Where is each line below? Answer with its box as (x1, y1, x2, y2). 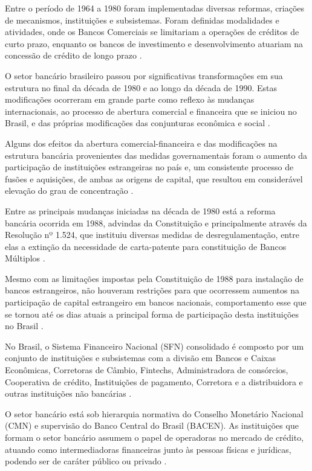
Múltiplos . (5, 252, 45, 264)
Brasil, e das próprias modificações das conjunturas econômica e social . (5, 117, 270, 129)
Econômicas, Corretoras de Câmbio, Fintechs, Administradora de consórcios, (5, 364, 288, 376)
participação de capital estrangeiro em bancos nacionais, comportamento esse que (5, 296, 307, 309)
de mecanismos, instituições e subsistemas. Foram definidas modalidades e (5, 13, 279, 26)
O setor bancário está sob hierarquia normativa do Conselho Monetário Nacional (5, 407, 304, 420)
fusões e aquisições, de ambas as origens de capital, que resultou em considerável (5, 172, 303, 185)
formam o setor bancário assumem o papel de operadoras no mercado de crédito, (5, 431, 304, 443)
